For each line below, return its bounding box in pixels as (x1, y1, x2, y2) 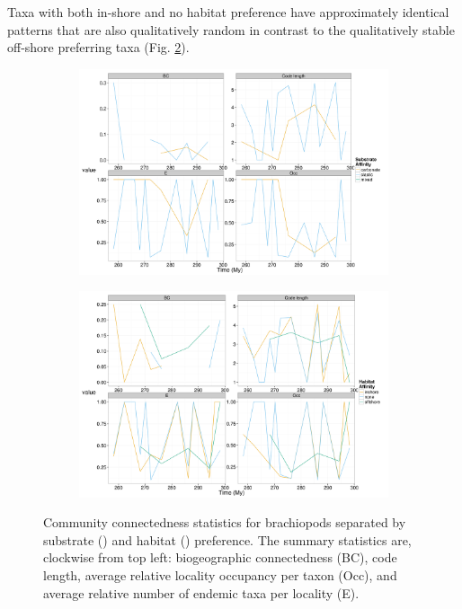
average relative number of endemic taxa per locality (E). (43, 583, 360, 602)
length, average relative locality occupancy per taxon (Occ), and (43, 565, 397, 584)
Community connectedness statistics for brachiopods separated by (43, 513, 406, 532)
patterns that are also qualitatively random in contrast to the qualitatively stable (7, 20, 455, 39)
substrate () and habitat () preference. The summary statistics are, (43, 530, 412, 549)
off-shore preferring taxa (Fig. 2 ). (7, 38, 190, 57)
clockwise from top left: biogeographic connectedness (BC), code (43, 548, 397, 567)
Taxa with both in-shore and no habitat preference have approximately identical (7, 3, 449, 21)
